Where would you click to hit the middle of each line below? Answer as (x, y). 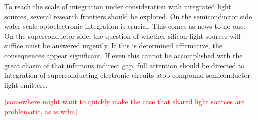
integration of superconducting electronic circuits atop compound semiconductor (127, 75)
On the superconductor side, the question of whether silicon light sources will (122, 36)
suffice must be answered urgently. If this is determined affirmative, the (113, 46)
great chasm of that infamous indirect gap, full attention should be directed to (124, 65)
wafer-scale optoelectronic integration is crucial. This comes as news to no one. (125, 26)
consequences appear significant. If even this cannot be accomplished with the (123, 55)
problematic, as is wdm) (41, 111)
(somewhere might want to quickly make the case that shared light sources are (124, 101)
